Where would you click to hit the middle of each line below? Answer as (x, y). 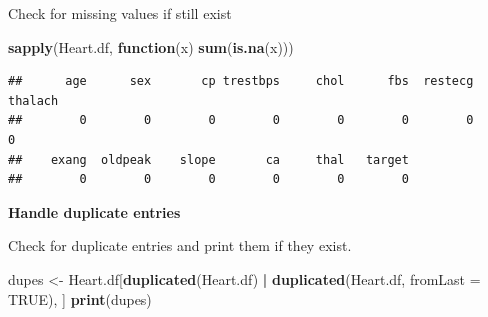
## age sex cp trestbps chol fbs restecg (241, 81)
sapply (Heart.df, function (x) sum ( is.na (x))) (151, 46)
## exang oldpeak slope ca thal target (208, 159)
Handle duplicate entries (94, 211)
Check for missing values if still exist (120, 13)
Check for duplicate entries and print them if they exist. (180, 245)
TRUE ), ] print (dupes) (80, 298)
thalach (33, 100)
